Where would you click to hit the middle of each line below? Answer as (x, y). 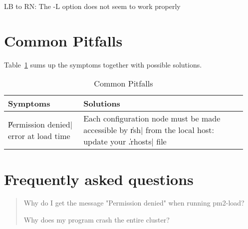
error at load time (39, 135)
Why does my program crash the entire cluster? (97, 220)
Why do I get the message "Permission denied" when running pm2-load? (134, 203)
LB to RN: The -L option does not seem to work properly (92, 6)
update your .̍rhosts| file (125, 141)
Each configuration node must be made (152, 118)
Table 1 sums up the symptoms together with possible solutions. (103, 64)
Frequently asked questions (99, 179)
